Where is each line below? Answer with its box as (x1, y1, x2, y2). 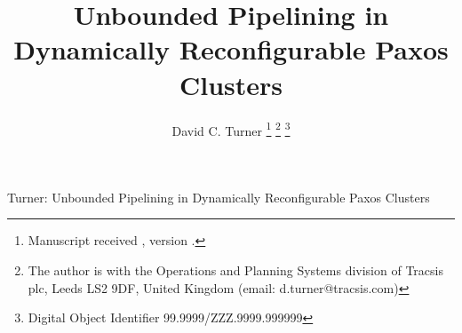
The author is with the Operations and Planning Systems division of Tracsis (28, 260, 443, 279)
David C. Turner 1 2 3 (171, 118, 291, 139)
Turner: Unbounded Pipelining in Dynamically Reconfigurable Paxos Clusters (7, 187, 430, 206)
